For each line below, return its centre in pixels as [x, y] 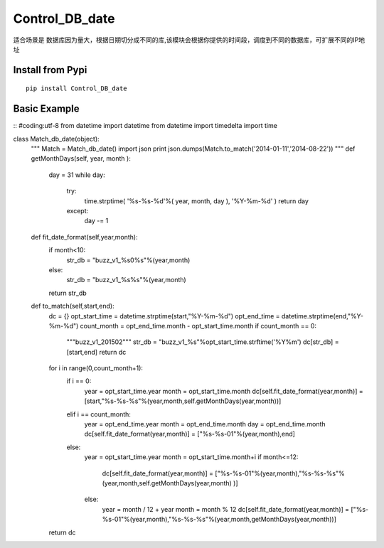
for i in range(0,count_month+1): [96, 368]
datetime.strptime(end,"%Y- [322, 316]
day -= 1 [96, 221]
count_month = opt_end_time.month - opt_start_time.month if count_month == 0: [198, 326]
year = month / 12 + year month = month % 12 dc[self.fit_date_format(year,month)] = [226, 509]
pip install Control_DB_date [76, 88]
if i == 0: [79, 381]
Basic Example [46, 109]
